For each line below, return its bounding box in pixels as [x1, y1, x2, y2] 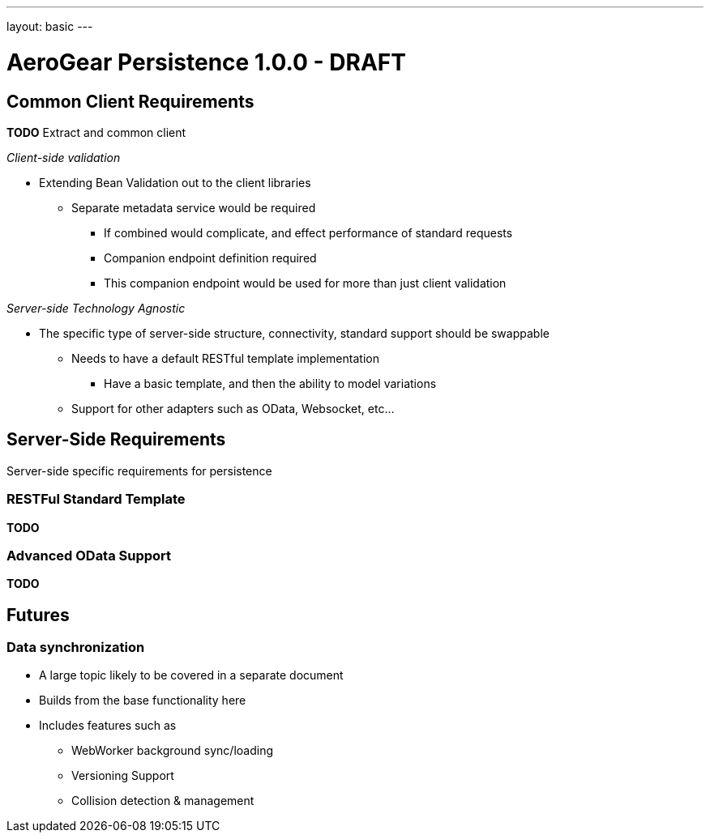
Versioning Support [71, 769, 174, 783]
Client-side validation [6, 150, 121, 164]
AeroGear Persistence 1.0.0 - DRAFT [6, 48, 406, 76]
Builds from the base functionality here [39, 693, 246, 708]
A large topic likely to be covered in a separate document [39, 668, 344, 683]
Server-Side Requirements [6, 429, 226, 450]
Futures [6, 604, 70, 625]
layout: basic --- [6, 19, 93, 33]
